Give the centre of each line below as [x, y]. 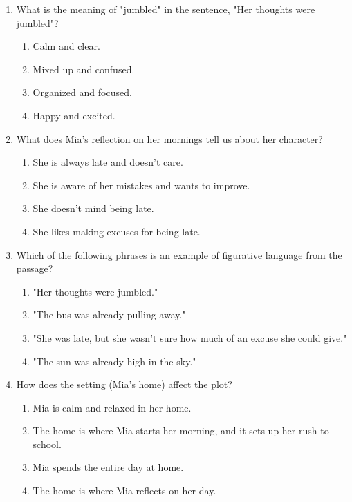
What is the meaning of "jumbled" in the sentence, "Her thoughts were [166, 9]
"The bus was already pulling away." [109, 315]
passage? [35, 268]
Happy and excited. [74, 115]
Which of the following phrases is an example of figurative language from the [179, 254]
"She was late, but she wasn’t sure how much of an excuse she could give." [190, 337]
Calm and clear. [66, 46]
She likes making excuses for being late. [117, 231]
